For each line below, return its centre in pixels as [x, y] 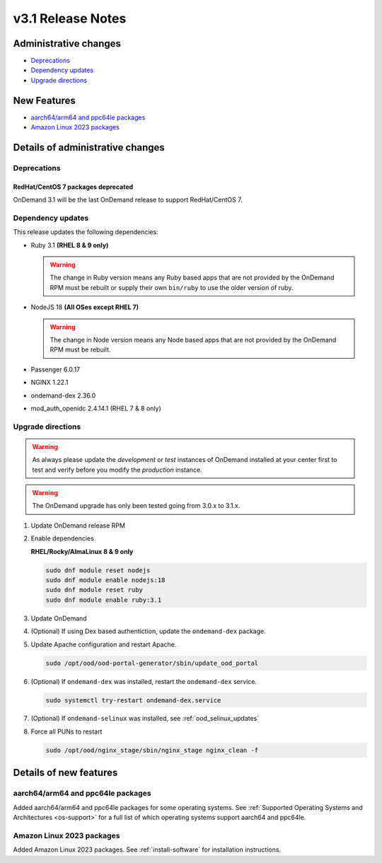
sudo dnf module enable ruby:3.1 [104, 600]
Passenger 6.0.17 [56, 369]
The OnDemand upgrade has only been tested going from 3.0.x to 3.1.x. [136, 506]
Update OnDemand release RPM [78, 525]
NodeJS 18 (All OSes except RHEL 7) [85, 307]
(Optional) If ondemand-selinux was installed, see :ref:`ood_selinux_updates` [145, 719]
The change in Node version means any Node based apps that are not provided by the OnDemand [193, 340]
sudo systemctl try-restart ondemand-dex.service [133, 700]
